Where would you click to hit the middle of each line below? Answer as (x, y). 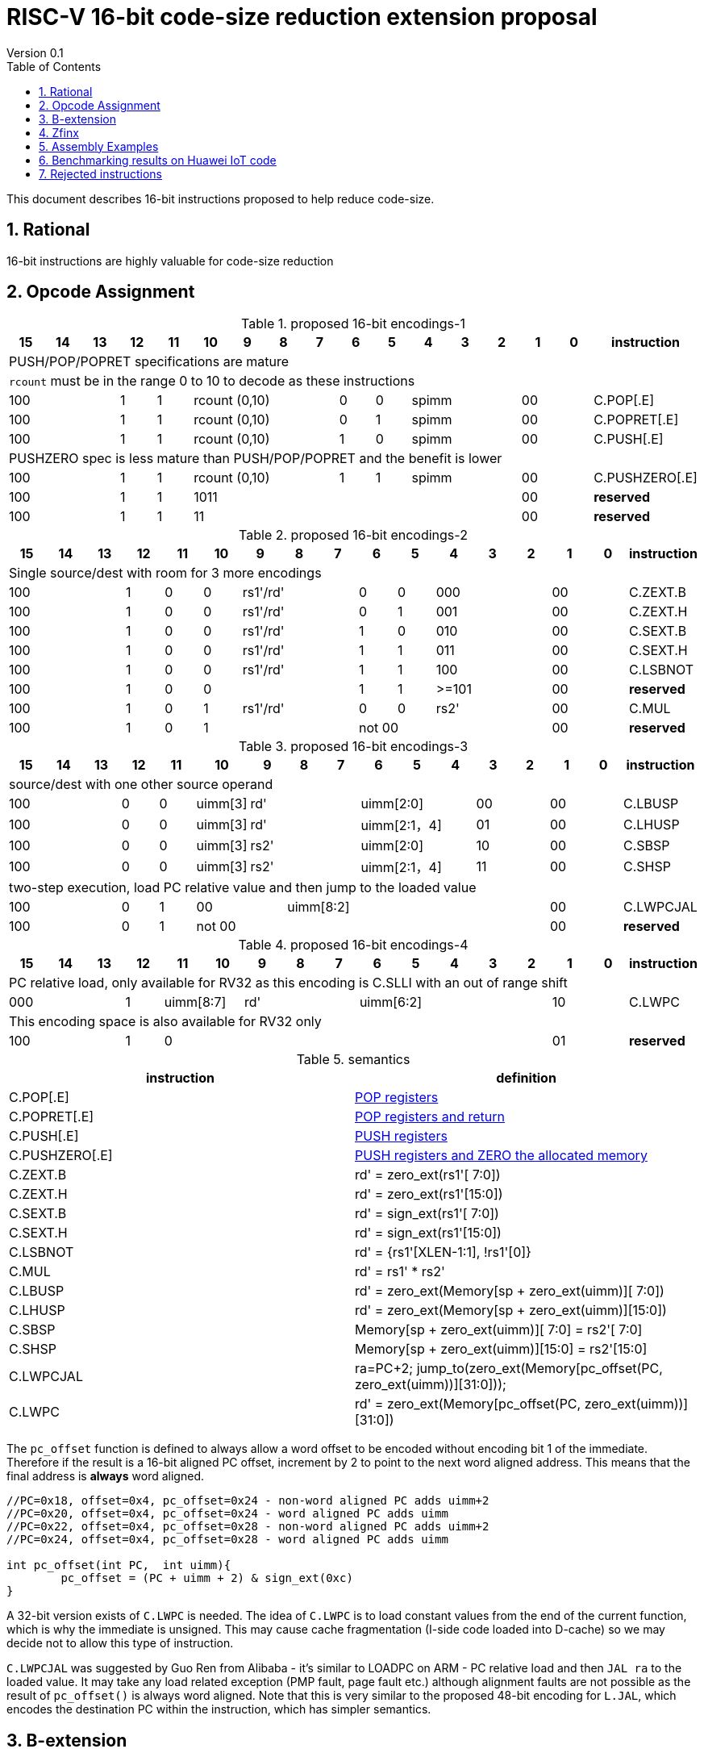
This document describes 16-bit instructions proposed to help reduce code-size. (221, 198)
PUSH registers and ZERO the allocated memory (501, 1156)
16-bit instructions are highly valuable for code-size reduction (170, 261)
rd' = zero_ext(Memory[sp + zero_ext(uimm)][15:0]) (511, 1311)
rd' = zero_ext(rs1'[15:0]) (429, 1194)
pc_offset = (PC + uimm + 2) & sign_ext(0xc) (207, 1578)
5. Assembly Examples (99, 146)
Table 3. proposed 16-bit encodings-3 (353, 747)
